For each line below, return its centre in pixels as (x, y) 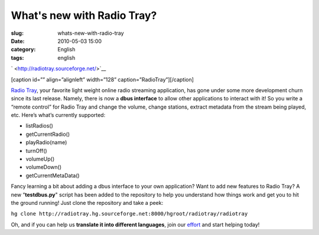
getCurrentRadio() (48, 134)
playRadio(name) (46, 142)
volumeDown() (44, 167)
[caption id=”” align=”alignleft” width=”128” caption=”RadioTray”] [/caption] (102, 79)
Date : (18, 41)
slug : (17, 33)
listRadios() (39, 126)
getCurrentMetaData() (53, 175)
